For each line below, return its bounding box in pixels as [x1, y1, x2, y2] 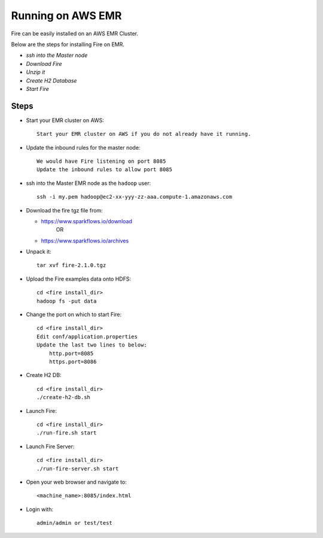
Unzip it [26, 69, 45, 76]
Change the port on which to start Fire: [26, 311, 122, 318]
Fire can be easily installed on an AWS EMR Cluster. [11, 30, 139, 37]
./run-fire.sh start [36, 430, 97, 436]
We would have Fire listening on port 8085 [36, 157, 166, 165]
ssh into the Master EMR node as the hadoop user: [26, 180, 151, 187]
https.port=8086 [48, 358, 97, 365]
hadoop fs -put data [36, 297, 97, 305]
